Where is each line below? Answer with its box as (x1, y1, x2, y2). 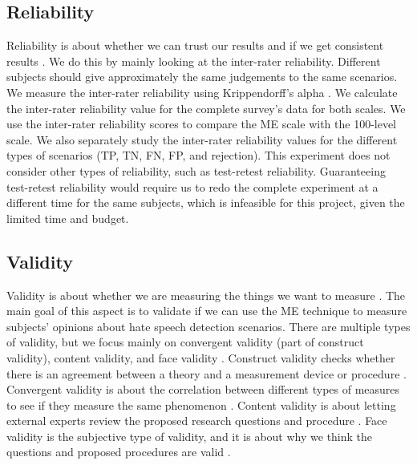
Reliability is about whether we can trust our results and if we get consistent (6, 37, 384, 54)
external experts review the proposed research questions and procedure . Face (6, 412, 387, 429)
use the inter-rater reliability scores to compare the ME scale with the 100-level (6, 115, 397, 132)
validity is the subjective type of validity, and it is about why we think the (6, 427, 373, 444)
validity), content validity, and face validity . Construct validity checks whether (6, 349, 395, 366)
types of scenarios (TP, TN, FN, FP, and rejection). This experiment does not (6, 147, 391, 164)
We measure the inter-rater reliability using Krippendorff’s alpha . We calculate (6, 83, 398, 100)
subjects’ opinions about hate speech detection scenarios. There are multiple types (6, 317, 411, 334)
